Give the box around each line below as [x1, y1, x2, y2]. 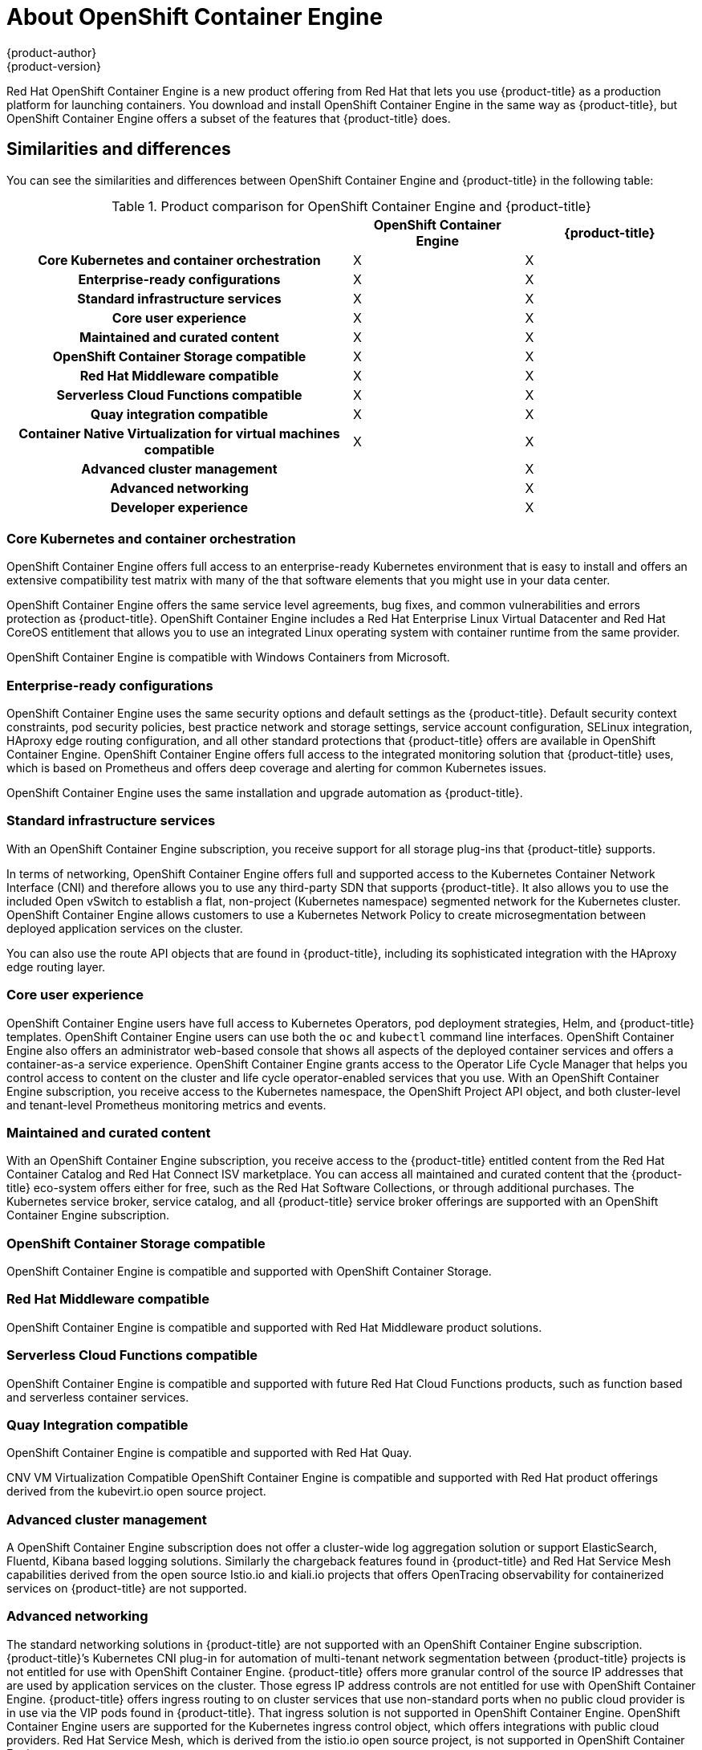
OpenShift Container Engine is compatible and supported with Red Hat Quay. [6, 1446, 412, 1460]
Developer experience [110, 499, 249, 515]
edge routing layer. [6, 959, 106, 974]
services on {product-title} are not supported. [6, 1581, 247, 1596]
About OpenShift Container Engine [6, 3, 383, 31]
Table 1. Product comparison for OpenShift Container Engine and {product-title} [112, 197, 591, 214]
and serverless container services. [6, 1390, 189, 1404]
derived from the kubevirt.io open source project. [6, 1484, 266, 1499]
